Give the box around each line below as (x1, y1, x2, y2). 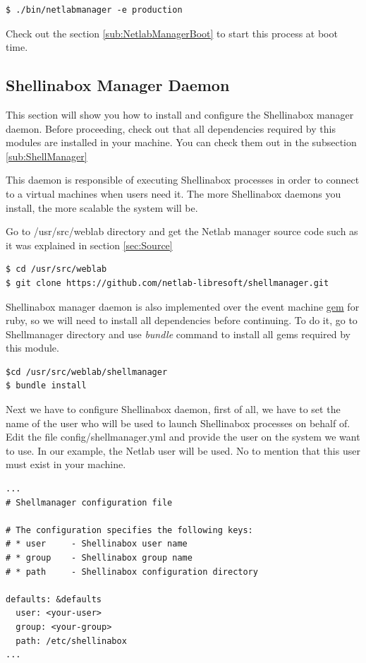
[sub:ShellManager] (6, 148, 87, 163)
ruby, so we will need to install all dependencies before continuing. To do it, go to (6, 313, 358, 328)
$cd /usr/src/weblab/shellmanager (6, 366, 168, 377)
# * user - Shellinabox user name (6, 539, 188, 549)
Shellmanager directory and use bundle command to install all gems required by (6, 326, 350, 341)
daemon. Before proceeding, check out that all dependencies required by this (6, 121, 336, 136)
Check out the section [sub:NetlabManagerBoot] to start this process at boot (6, 25, 338, 40)
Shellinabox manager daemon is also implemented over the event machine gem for (6, 299, 360, 313)
